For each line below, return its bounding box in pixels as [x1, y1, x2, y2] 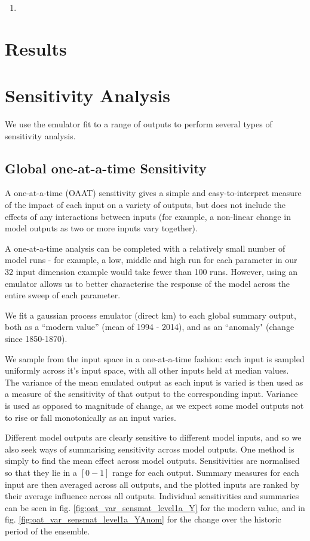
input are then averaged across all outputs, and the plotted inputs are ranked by [5, 478, 300, 490]
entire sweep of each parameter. [5, 289, 121, 301]
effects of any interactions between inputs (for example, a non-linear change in [5, 210, 291, 222]
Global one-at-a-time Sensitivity [5, 158, 207, 177]
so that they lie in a [5, 466, 78, 478]
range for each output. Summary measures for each [112, 466, 299, 478]
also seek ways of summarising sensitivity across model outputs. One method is [5, 442, 294, 455]
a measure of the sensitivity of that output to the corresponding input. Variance [5, 387, 298, 400]
